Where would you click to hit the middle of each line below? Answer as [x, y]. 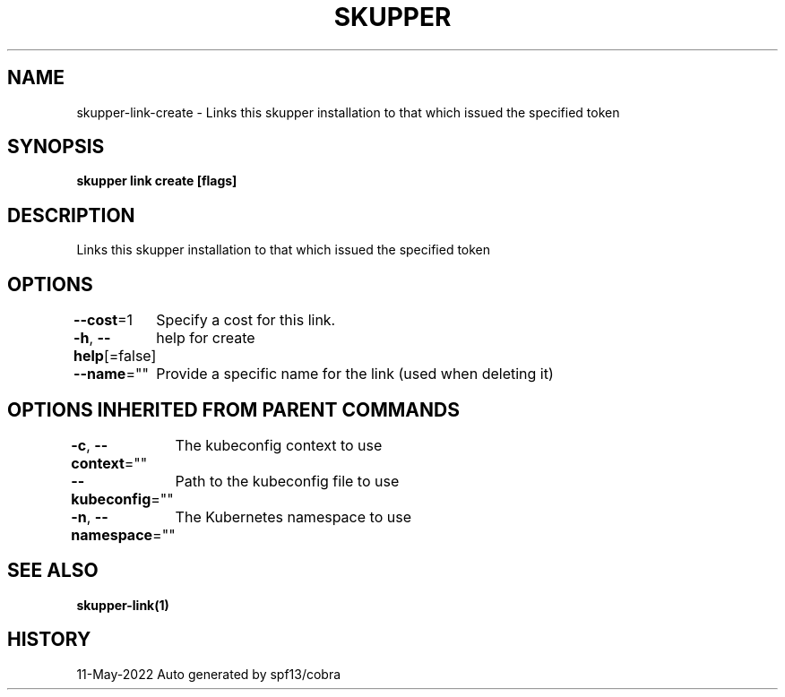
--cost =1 [104, 320]
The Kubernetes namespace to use [293, 516]
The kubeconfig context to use [279, 445]
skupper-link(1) [123, 605]
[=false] [130, 356]
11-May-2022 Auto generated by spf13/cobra [209, 674]
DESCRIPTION [71, 215]
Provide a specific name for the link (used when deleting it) [355, 374]
